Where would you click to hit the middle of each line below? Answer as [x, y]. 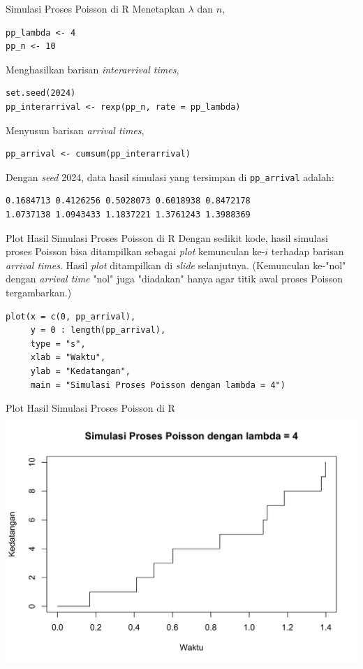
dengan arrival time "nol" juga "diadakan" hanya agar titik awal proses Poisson [175, 279]
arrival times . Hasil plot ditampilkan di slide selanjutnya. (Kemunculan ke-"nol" [176, 265]
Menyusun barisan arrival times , [75, 130]
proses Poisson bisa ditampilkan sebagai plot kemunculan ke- [135, 251]
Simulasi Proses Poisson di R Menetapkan [95, 8]
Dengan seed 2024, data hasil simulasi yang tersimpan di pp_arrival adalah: [170, 177]
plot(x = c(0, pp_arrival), [71, 316]
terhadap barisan [308, 251]
